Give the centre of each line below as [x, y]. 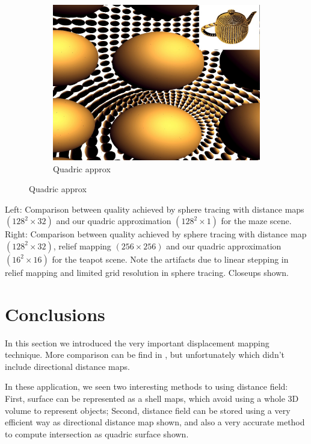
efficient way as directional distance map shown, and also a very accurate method [155, 422]
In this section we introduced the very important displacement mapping [137, 342]
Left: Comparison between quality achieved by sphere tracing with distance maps [155, 209]
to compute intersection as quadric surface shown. [97, 433]
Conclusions [55, 314]
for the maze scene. [256, 221]
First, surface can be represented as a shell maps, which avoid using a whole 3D [152, 399]
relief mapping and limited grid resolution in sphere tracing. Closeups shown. [147, 272]
